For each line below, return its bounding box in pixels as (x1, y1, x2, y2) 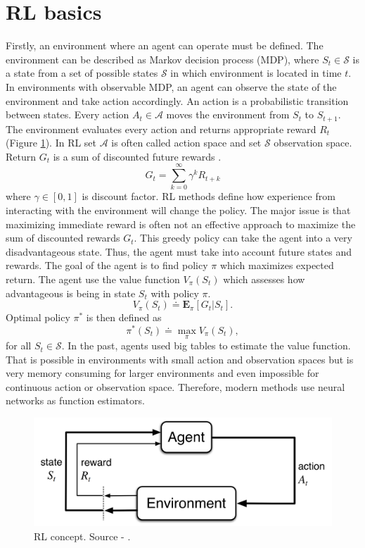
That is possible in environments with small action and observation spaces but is (6, 351, 354, 366)
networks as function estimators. (6, 393, 145, 408)
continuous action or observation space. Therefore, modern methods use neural (6, 379, 345, 394)
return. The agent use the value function (6, 272, 180, 287)
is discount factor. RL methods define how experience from (82, 189, 335, 204)
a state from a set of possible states (6, 66, 158, 80)
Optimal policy (6, 310, 70, 325)
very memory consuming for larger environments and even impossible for (6, 366, 319, 380)
